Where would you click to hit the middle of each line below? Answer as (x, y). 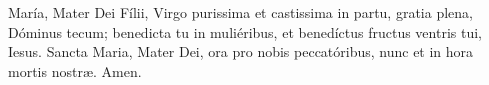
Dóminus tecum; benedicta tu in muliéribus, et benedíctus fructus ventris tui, (245, 31)
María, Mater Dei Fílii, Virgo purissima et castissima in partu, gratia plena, (240, 12)
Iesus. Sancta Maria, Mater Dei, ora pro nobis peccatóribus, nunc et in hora (241, 51)
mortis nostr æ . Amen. (75, 70)
